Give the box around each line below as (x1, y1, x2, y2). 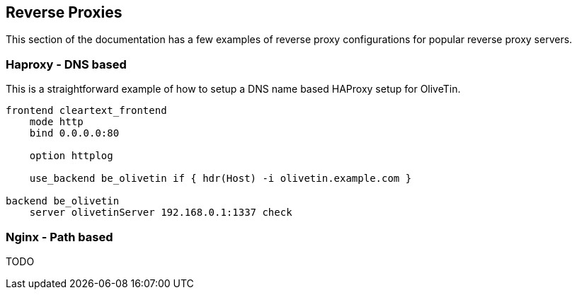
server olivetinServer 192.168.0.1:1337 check (29, 207, 292, 219)
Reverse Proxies (6, 4, 122, 21)
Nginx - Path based (6, 229, 113, 244)
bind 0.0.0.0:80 (29, 127, 120, 139)
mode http (29, 116, 84, 128)
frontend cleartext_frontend (6, 105, 167, 117)
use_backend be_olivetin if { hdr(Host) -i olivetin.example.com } (29, 173, 412, 185)
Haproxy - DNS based (6, 57, 127, 71)
